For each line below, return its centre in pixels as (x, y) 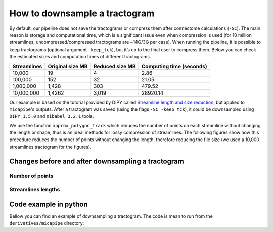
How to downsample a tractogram (82, 13)
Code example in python (49, 204)
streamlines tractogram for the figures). (50, 147)
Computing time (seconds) (174, 66)
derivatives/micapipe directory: (47, 223)
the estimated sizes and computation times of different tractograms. (80, 57)
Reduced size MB (115, 66)
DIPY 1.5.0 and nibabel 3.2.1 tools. (52, 116)
